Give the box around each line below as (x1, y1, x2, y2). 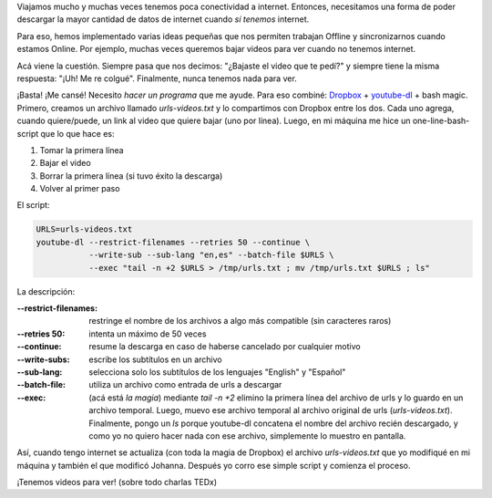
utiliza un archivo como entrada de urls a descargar (88, 379, 282, 390)
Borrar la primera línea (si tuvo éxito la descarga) (39, 170, 223, 182)
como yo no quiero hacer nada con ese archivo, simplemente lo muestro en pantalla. (88, 430, 406, 441)
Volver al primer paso (39, 183, 120, 194)
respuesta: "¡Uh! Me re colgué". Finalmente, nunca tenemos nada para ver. (16, 73, 298, 84)
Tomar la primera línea (39, 144, 124, 155)
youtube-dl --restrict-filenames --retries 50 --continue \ (36, 237, 311, 247)
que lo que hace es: (40, 128, 115, 139)
